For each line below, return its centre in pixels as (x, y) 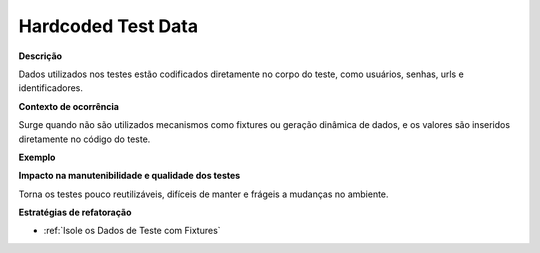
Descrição (40, 56)
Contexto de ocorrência (69, 106)
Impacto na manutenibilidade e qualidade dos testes (129, 176)
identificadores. (51, 88)
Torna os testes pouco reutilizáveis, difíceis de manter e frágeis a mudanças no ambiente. (203, 194)
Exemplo (37, 157)
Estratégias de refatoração (75, 212)
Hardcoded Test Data (108, 26)
